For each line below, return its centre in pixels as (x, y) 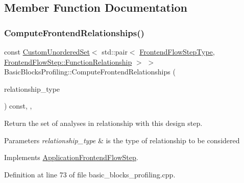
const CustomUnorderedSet (47, 51)
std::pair (115, 51)
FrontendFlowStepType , (177, 51)
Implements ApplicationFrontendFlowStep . (71, 157)
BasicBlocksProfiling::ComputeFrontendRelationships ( (90, 72)
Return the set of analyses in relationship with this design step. (103, 123)
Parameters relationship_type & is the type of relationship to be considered (122, 140)
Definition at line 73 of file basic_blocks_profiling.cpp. (90, 174)
